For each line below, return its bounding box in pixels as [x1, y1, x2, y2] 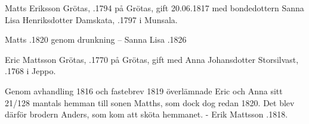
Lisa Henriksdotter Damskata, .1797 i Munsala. [5, 13, 178, 26]
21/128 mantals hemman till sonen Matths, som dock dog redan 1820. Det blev [5, 96, 295, 109]
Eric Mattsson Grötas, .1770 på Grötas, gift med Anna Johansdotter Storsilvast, [5, 53, 299, 65]
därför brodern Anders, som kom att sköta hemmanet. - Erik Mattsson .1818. [5, 108, 288, 120]
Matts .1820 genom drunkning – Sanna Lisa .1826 [5, 33, 187, 46]
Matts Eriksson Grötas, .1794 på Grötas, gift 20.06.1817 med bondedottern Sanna [5, 2, 304, 14]
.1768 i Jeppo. [5, 65, 56, 77]
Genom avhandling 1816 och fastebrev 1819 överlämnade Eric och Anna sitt [5, 84, 283, 97]
